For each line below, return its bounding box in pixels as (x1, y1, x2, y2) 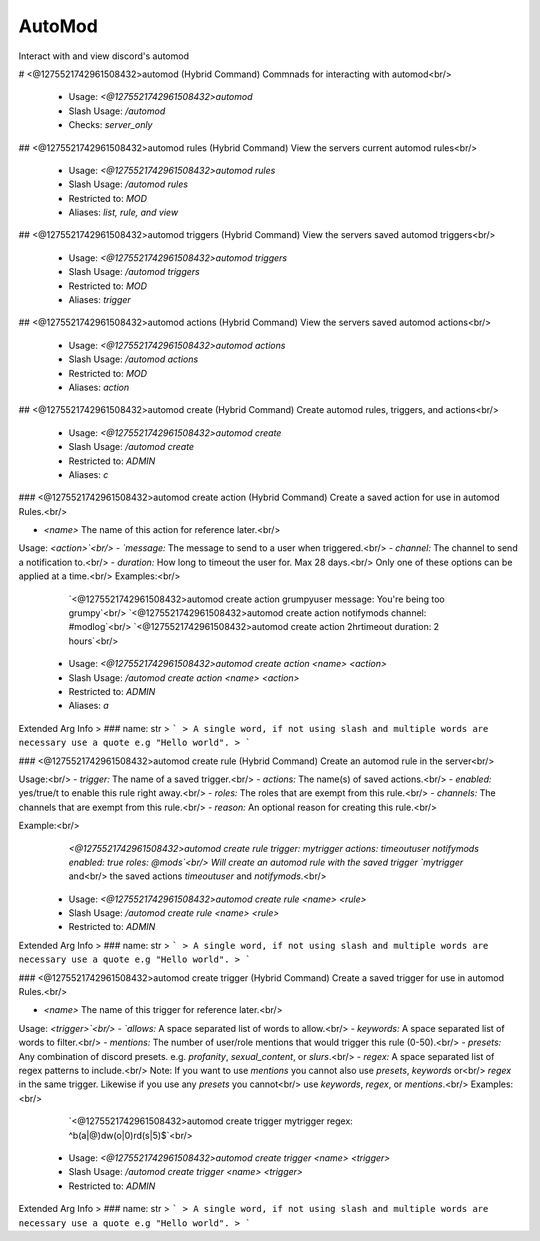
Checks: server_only (68, 119, 153, 131)
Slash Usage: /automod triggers (68, 266, 200, 278)
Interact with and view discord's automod (18, 50, 190, 62)
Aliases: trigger (68, 294, 132, 306)
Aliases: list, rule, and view (68, 206, 179, 219)
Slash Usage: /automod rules (68, 178, 189, 190)
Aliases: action (68, 381, 130, 393)
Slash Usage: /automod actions (68, 353, 199, 365)
